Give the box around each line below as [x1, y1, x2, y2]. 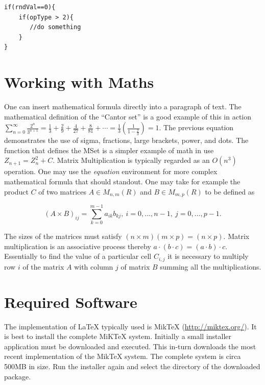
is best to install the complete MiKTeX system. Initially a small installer [4, 331, 232, 342]
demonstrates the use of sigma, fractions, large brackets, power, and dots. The [4, 135, 249, 146]
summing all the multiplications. [160, 261, 261, 272]
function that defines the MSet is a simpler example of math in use [4, 145, 214, 155]
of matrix [121, 261, 150, 272]
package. [4, 371, 31, 381]
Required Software [4, 291, 137, 312]
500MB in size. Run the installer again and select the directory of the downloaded [4, 360, 260, 371]
